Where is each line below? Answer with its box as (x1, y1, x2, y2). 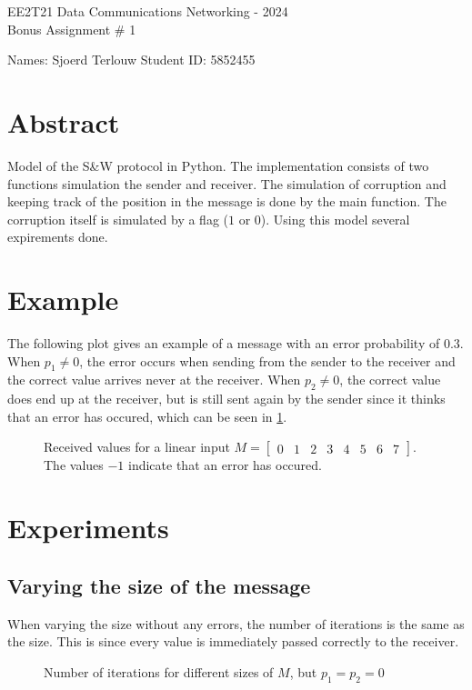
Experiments (7, 509, 169, 546)
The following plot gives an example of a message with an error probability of (7, 334, 440, 352)
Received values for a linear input (44, 437, 230, 456)
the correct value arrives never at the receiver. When (7, 370, 301, 389)
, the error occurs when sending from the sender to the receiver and (79, 351, 456, 370)
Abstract (7, 103, 120, 140)
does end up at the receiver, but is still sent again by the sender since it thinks (7, 389, 446, 408)
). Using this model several (260, 209, 410, 228)
